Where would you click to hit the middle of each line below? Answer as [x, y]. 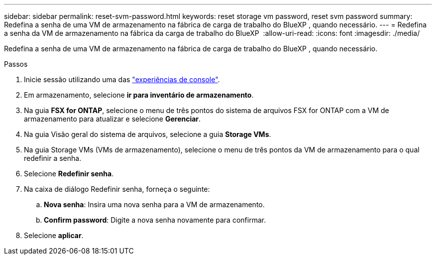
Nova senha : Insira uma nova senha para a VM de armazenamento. [154, 204]
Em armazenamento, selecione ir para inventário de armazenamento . [139, 95]
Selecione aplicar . [54, 235]
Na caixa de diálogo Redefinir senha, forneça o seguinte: [117, 189]
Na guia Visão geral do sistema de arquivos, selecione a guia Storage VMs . [148, 134]
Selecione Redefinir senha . [69, 174]
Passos [16, 64]
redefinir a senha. [53, 158]
